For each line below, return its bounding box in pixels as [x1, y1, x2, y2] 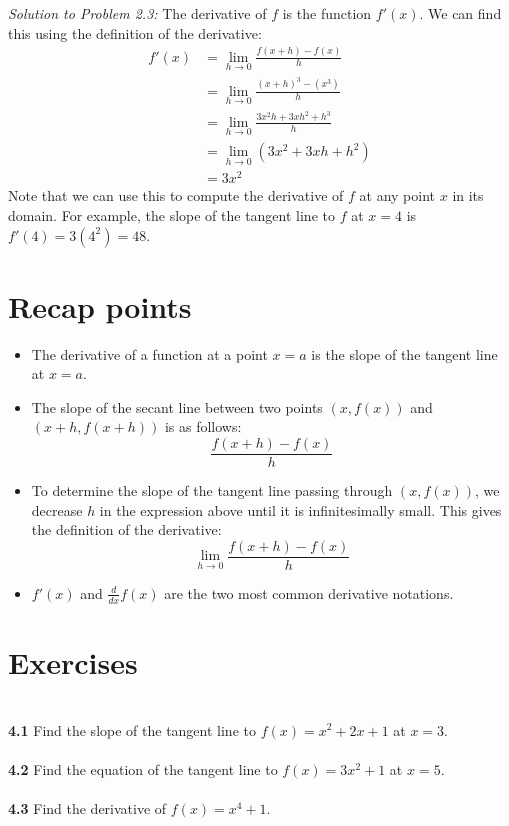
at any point [359, 185, 436, 206]
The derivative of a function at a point [31, 343, 268, 364]
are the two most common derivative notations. [164, 582, 454, 603]
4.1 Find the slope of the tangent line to [8, 719, 256, 740]
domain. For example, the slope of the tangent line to [8, 204, 335, 225]
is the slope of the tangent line [311, 343, 498, 364]
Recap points [8, 285, 192, 326]
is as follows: [164, 416, 242, 437]
